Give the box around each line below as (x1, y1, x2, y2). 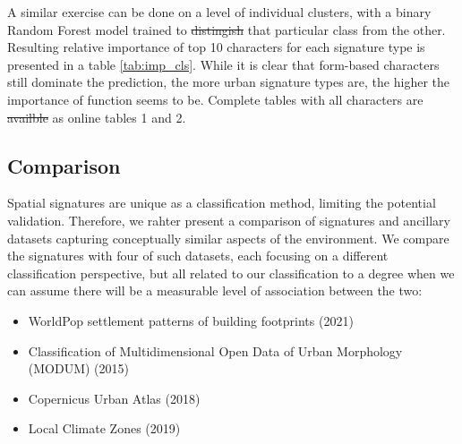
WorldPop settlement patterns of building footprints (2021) (28, 311, 354, 329)
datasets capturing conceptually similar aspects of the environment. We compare (7, 228, 449, 247)
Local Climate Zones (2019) (28, 419, 181, 438)
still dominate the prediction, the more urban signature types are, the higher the (7, 73, 449, 91)
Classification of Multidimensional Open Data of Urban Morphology (28, 341, 403, 360)
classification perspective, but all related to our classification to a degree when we (7, 263, 455, 282)
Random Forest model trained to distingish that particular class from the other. (7, 20, 446, 38)
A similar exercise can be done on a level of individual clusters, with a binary (7, 3, 432, 21)
